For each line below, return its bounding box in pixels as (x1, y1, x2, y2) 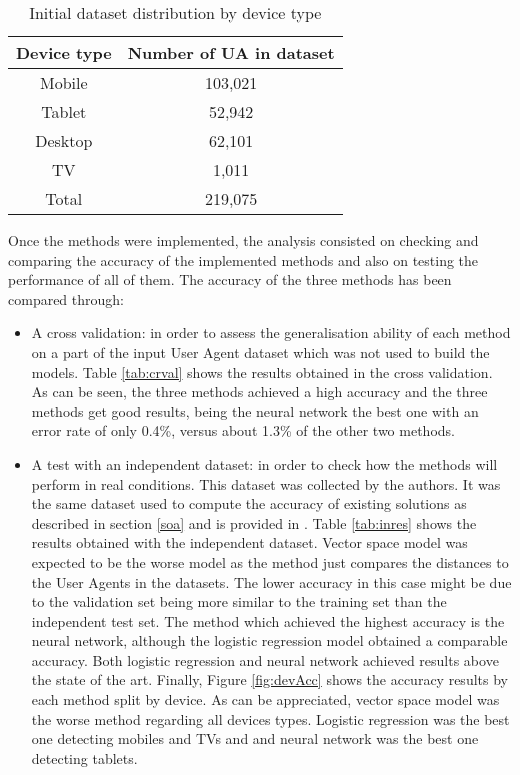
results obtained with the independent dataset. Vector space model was (31, 532, 468, 553)
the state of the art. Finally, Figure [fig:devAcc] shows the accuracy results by (31, 669, 508, 690)
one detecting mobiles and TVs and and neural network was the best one (31, 728, 479, 749)
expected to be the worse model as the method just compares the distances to (31, 551, 509, 572)
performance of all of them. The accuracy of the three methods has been (8, 269, 452, 290)
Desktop (35, 129, 93, 152)
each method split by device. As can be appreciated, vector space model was (31, 689, 500, 710)
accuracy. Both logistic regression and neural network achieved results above (31, 649, 499, 670)
